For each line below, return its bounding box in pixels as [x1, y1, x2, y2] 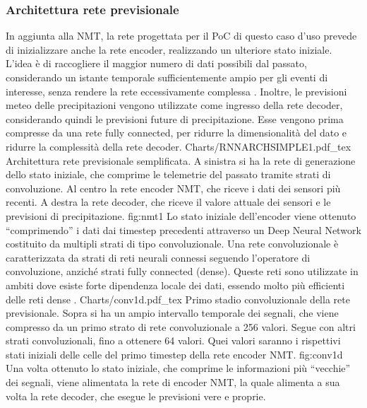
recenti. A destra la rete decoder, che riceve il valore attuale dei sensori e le [6, 194, 331, 209]
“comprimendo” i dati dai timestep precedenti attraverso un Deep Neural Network [6, 222, 361, 237]
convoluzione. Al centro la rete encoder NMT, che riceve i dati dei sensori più [6, 180, 341, 195]
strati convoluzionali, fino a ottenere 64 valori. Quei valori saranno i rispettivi [6, 333, 341, 348]
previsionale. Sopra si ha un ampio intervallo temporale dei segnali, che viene [6, 305, 339, 320]
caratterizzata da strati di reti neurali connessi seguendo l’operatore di [6, 250, 311, 264]
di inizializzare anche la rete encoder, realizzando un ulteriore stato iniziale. [6, 42, 332, 57]
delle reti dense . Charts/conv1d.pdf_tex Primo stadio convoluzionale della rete [6, 291, 350, 306]
